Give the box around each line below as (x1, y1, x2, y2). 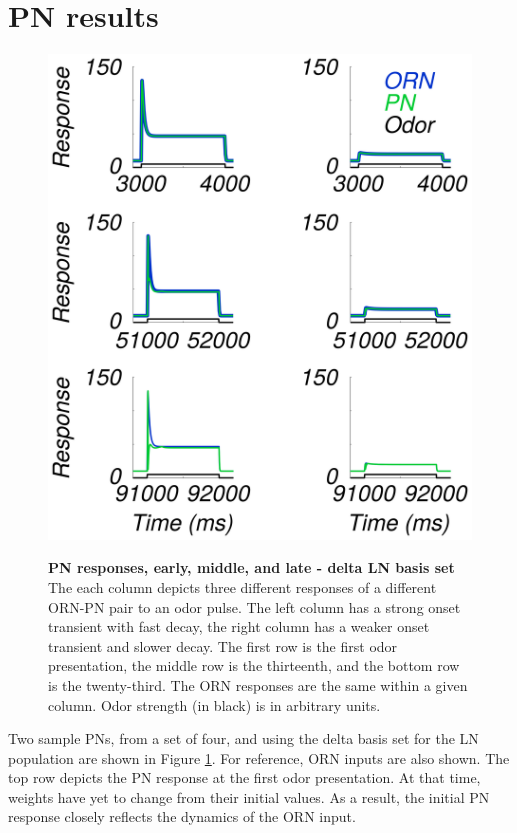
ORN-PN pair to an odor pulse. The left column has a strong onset (48, 596, 461, 617)
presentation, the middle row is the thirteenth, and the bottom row (48, 655, 460, 676)
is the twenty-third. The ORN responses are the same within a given (48, 674, 468, 695)
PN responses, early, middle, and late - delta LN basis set (48, 557, 455, 578)
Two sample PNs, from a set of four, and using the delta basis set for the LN (8, 728, 479, 749)
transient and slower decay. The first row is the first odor (48, 635, 398, 656)
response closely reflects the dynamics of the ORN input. (8, 806, 356, 827)
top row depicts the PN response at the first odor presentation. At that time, (8, 767, 481, 788)
